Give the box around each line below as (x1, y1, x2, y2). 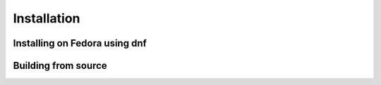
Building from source (13, 60, 107, 72)
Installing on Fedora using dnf (13, 37, 147, 49)
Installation (13, 11, 80, 26)
